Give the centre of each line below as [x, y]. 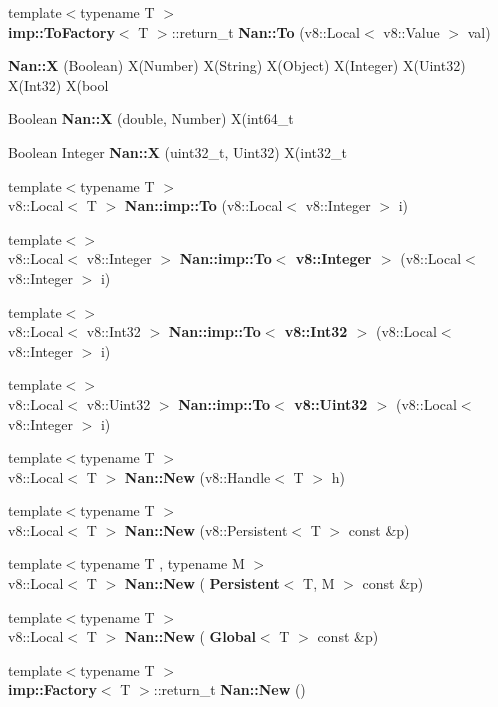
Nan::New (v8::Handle [197, 476]
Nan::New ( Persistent [202, 583]
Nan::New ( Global [190, 636]
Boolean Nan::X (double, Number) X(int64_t [151, 118]
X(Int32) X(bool [58, 84]
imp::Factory [52, 689]
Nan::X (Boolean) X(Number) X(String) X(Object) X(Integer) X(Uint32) [237, 65]
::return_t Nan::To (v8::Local [266, 31]
